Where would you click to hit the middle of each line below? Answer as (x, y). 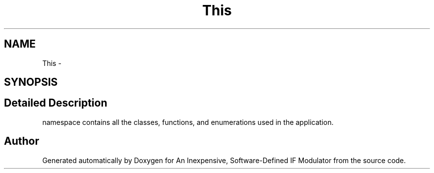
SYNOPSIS (31, 82)
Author (22, 141)
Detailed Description (56, 103)
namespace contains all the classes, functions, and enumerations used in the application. (188, 122)
